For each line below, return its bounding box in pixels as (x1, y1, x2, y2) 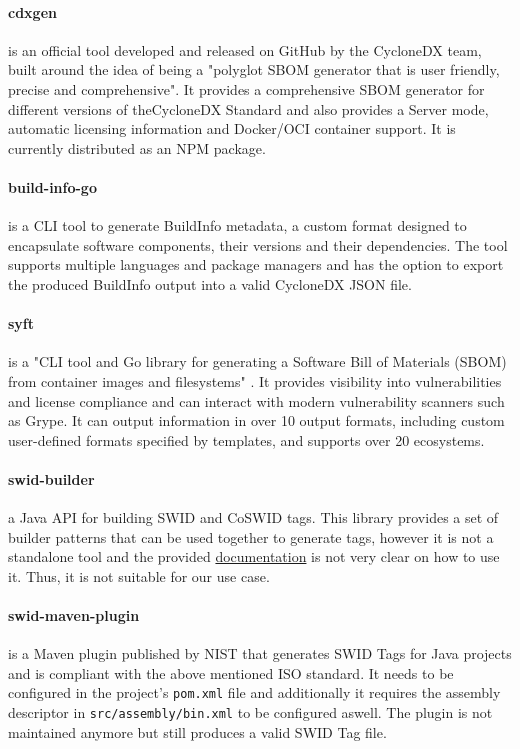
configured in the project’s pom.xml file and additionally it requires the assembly (8, 682, 501, 703)
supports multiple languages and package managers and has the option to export (8, 254, 504, 275)
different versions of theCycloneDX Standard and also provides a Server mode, (8, 98, 489, 119)
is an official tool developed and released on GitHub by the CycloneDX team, (8, 39, 482, 60)
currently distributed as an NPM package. (8, 137, 266, 158)
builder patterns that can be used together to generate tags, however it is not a (8, 526, 494, 547)
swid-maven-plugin (8, 605, 140, 626)
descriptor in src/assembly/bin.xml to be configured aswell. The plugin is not (8, 702, 493, 723)
